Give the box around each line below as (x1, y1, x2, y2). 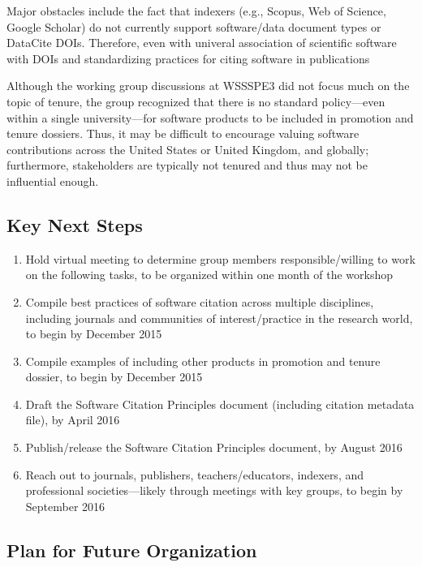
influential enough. (6, 172, 99, 189)
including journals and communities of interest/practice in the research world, (25, 309, 413, 326)
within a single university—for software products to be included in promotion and (6, 109, 414, 126)
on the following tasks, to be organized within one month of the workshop (25, 266, 394, 283)
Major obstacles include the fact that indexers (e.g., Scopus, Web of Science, (6, 2, 386, 19)
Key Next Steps (6, 212, 143, 237)
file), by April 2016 (25, 411, 120, 428)
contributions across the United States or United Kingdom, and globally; (6, 140, 369, 157)
